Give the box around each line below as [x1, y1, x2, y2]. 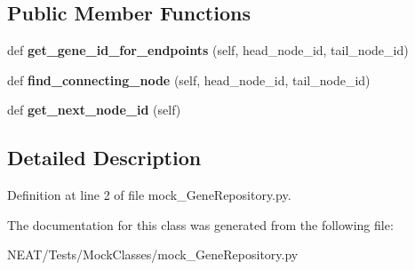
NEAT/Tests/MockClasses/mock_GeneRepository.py [7, 245, 299, 264]
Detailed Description [7, 144, 202, 171]
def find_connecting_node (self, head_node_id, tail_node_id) [7, 70, 371, 89]
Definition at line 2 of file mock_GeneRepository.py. [7, 186, 291, 204]
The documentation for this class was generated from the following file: [7, 215, 394, 234]
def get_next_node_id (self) [7, 100, 181, 119]
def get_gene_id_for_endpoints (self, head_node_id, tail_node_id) [7, 41, 409, 60]
